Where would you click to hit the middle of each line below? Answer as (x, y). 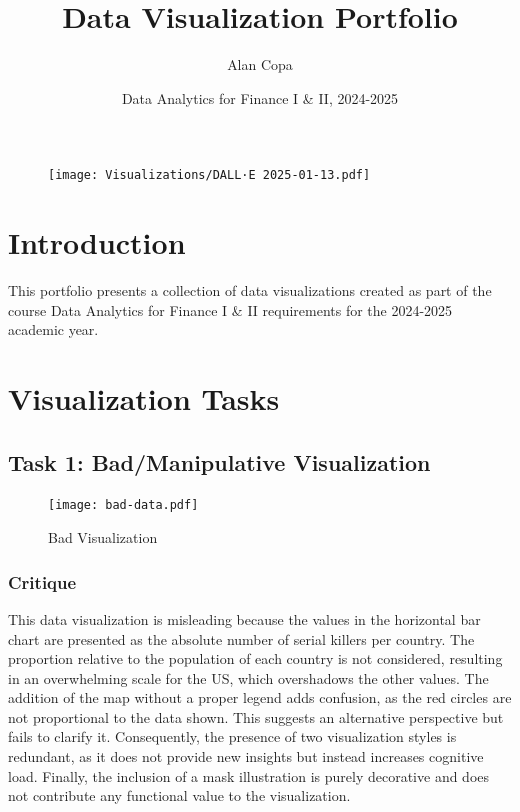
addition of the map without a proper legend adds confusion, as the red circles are (260, 697)
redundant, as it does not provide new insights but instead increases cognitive (246, 756)
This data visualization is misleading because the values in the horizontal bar (244, 618)
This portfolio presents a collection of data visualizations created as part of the (250, 290)
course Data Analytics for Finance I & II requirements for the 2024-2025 (230, 309)
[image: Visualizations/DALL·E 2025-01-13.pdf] (209, 175)
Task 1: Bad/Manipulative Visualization (219, 461)
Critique (42, 581)
